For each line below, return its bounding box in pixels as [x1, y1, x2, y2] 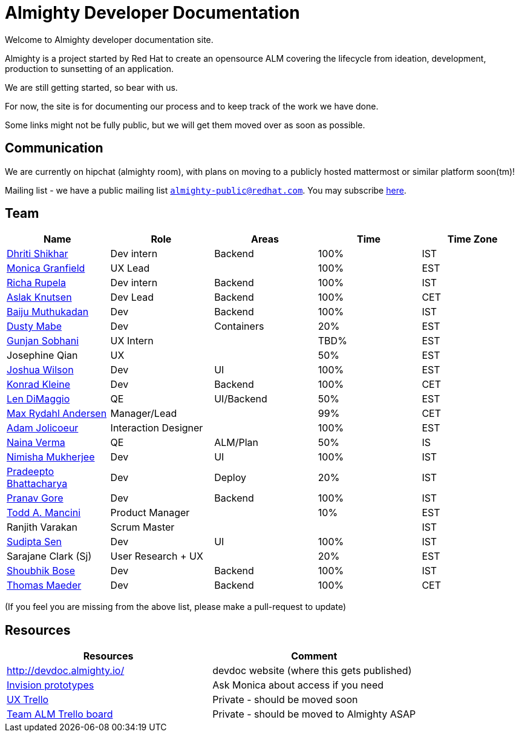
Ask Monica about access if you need [212, 679, 384, 692]
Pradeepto [7, 465, 54, 478]
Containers [214, 320, 264, 333]
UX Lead [110, 262, 150, 275]
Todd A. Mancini [7, 506, 81, 519]
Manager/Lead [110, 407, 177, 420]
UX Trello [7, 693, 49, 706]
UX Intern [110, 335, 154, 347]
